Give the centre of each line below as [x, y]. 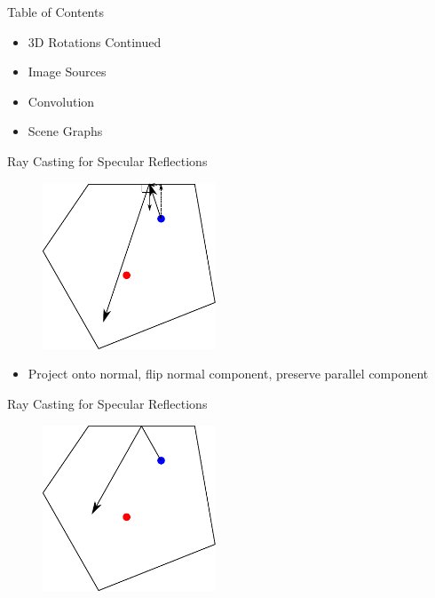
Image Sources [67, 72]
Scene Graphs [65, 131]
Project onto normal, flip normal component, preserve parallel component [228, 374]
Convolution [61, 101]
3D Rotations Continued [95, 41]
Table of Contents [55, 12]
